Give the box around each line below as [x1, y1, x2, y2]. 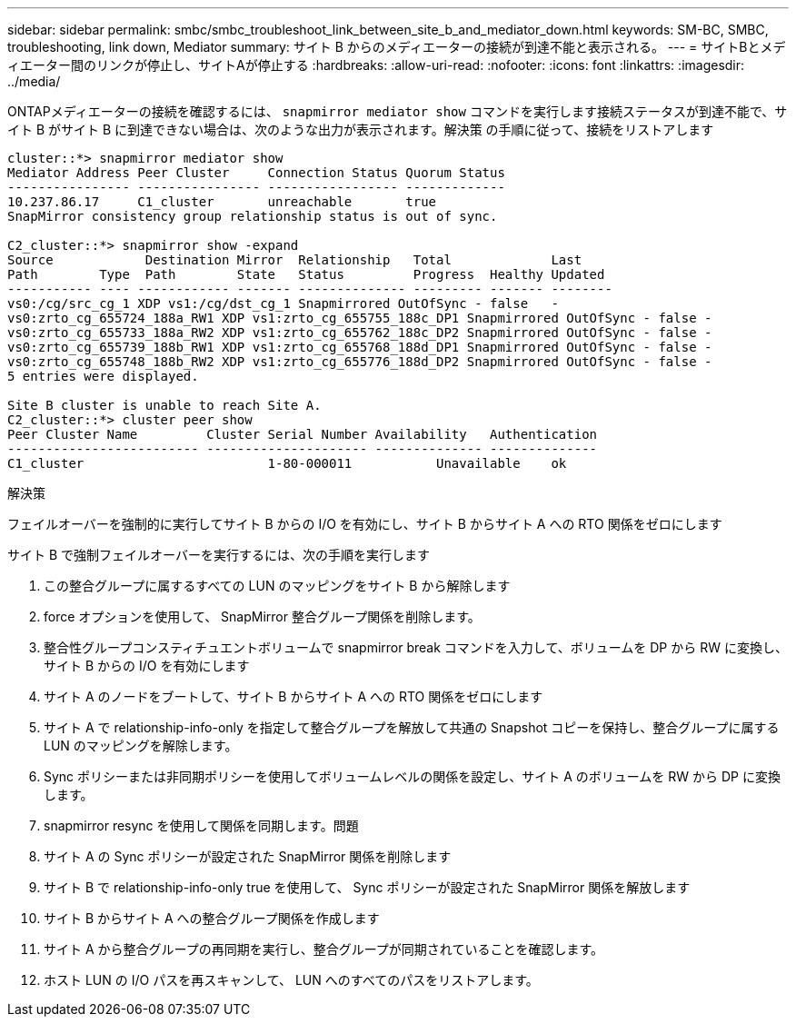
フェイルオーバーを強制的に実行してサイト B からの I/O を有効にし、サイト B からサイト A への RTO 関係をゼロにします [7, 516, 722, 532]
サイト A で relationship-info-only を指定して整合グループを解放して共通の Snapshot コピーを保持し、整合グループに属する [44, 720, 780, 735]
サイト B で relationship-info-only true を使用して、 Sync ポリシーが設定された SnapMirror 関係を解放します [44, 880, 691, 895]
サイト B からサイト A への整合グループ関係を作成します [44, 910, 380, 926]
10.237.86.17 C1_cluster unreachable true [7, 194, 437, 209]
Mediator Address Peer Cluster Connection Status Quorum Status [7, 165, 505, 180]
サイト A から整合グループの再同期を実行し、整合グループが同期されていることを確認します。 [44, 941, 604, 957]
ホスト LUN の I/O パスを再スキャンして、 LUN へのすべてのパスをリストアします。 [44, 972, 539, 988]
